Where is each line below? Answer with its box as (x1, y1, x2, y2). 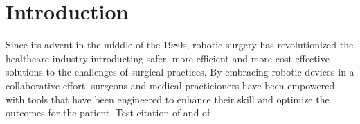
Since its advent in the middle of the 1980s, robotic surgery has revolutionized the (6, 37, 354, 52)
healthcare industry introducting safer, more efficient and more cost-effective (6, 51, 330, 65)
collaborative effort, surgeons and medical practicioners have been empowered (6, 78, 335, 92)
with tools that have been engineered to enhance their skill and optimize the (6, 91, 330, 106)
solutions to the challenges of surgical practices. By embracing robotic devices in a (6, 64, 354, 79)
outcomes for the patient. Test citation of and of (6, 105, 210, 120)
